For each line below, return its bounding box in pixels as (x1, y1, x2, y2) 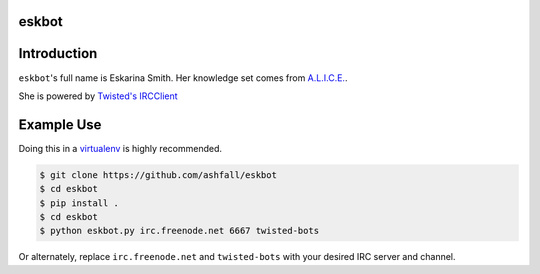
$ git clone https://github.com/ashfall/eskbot (39, 169, 277, 180)
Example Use (18, 116, 102, 133)
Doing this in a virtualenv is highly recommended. (18, 142, 222, 154)
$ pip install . (39, 197, 120, 209)
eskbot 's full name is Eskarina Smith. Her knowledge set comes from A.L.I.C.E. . (18, 71, 348, 84)
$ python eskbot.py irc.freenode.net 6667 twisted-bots (39, 225, 320, 237)
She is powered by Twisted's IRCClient (18, 90, 179, 102)
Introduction (18, 45, 98, 62)
